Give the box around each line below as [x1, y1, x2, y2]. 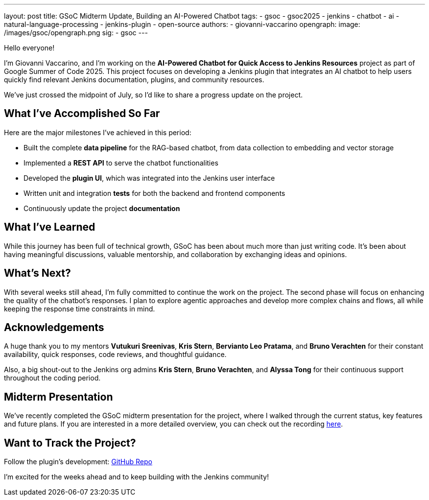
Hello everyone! [4, 44, 55, 52]
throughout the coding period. [4, 374, 101, 382]
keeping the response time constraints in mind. [4, 304, 155, 313]
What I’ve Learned [4, 221, 95, 234]
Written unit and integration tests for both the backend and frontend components [24, 189, 286, 197]
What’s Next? [4, 267, 71, 280]
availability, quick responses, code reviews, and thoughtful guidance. [4, 350, 227, 359]
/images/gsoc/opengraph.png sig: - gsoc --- [4, 28, 148, 37]
